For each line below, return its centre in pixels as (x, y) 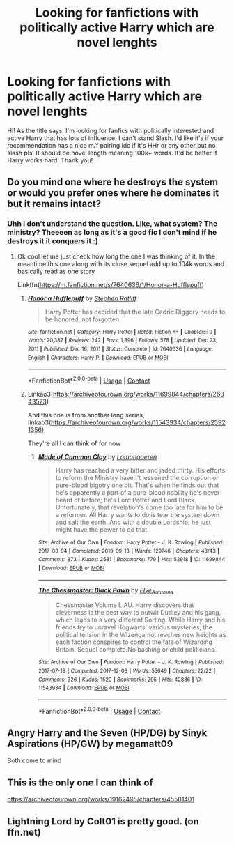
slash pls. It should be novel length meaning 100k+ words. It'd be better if (112, 153)
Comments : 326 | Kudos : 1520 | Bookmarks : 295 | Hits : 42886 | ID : (120, 680)
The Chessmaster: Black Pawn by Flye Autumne (106, 591)
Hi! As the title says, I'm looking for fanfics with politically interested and (111, 130)
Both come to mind (34, 760)
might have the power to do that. (102, 529)
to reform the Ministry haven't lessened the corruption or (137, 477)
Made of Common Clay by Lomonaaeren (97, 456)
